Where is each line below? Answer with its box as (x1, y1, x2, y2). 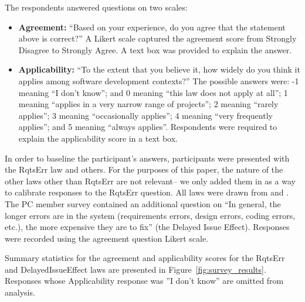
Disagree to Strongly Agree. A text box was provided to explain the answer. (18, 43, 292, 56)
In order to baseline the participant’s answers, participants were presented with (5, 152, 290, 164)
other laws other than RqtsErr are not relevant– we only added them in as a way (5, 174, 296, 187)
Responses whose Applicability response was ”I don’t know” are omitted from (5, 274, 284, 287)
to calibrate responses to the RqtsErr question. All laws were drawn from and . (5, 186, 289, 198)
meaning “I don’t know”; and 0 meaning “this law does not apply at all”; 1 (18, 86, 288, 98)
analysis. (5, 286, 35, 298)
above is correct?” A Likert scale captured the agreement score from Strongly (18, 32, 297, 44)
